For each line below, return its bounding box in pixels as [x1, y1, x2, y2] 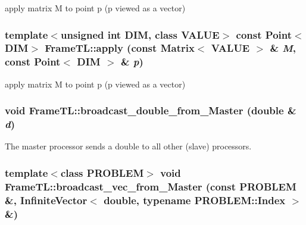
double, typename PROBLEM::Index [104, 192, 286, 207]
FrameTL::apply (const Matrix [45, 40, 195, 55]
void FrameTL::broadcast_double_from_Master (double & [5, 103, 296, 118]
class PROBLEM [60, 165, 144, 180]
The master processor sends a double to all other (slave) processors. [5, 140, 252, 152]
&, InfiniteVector [5, 192, 88, 207]
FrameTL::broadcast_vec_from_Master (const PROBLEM [5, 179, 296, 193]
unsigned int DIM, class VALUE [60, 27, 220, 42]
